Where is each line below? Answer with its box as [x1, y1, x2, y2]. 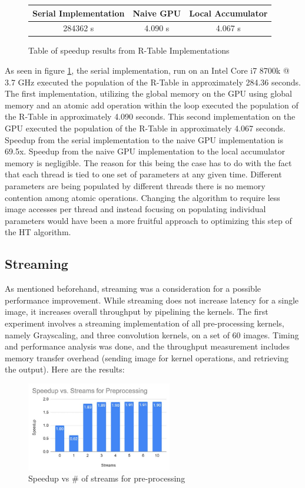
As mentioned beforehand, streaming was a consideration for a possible [5, 282, 261, 295]
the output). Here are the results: [5, 363, 125, 375]
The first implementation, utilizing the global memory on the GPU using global [5, 87, 292, 100]
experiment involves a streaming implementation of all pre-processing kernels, [5, 316, 284, 329]
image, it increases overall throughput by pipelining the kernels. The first [5, 305, 268, 318]
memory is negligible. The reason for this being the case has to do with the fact [5, 156, 292, 169]
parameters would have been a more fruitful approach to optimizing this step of [5, 214, 292, 226]
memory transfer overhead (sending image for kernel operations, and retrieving [5, 351, 289, 364]
